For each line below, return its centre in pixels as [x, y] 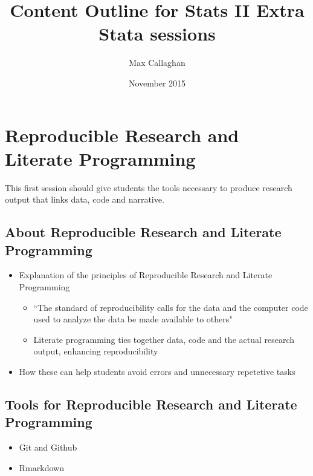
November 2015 [157, 83]
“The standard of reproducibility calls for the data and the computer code [171, 307]
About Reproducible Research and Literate [143, 232]
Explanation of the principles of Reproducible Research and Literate [146, 275]
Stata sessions [157, 34]
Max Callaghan [157, 63]
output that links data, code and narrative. [85, 199]
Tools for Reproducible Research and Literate [151, 404]
